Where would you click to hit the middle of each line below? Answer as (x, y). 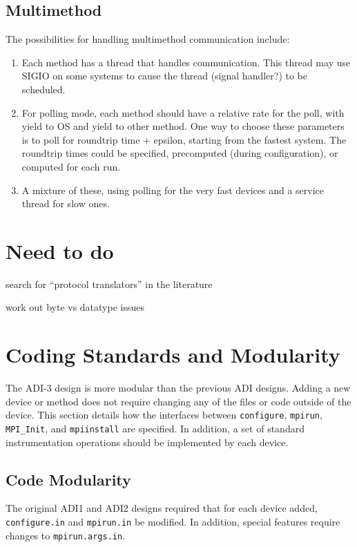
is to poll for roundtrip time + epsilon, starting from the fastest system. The (184, 139)
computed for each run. (71, 166)
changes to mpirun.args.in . (66, 535)
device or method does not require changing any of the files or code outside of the (178, 401)
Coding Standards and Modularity (173, 355)
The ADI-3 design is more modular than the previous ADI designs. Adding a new (178, 388)
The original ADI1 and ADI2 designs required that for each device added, (162, 508)
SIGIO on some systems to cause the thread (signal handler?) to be (165, 76)
